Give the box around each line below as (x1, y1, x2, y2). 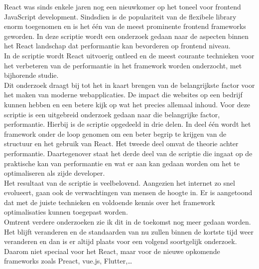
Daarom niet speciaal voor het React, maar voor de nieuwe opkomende (4, 246, 220, 256)
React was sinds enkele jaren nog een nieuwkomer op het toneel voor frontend (4, 1, 241, 11)
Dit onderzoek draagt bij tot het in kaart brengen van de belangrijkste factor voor (4, 79, 255, 90)
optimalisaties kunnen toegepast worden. (4, 207, 128, 217)
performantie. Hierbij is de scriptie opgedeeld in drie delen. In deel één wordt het (4, 119, 251, 129)
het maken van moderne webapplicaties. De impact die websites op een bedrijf (4, 89, 243, 100)
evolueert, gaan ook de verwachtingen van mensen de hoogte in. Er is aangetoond (4, 187, 253, 198)
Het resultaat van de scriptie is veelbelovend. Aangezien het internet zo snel (4, 177, 235, 188)
